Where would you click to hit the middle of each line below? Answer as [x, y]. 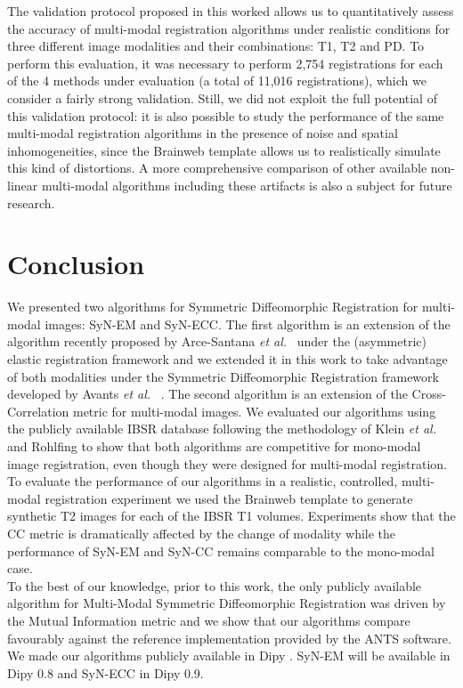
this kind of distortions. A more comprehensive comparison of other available [217, 168]
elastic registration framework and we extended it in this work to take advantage [227, 359]
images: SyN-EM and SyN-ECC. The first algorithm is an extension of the [248, 324]
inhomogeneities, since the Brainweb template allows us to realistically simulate [224, 150]
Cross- [429, 394]
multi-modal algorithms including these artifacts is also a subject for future [247, 185]
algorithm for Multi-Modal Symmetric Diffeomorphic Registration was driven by [227, 603]
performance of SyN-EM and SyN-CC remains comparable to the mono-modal [221, 550]
